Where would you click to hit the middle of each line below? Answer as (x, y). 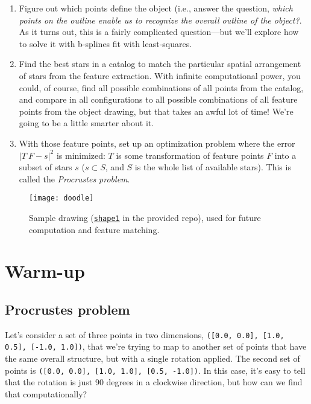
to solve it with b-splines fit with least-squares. (105, 43)
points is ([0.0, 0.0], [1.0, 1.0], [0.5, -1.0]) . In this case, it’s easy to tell (155, 370)
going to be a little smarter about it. (86, 123)
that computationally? (46, 393)
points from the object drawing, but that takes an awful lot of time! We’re (156, 111)
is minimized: (81, 155)
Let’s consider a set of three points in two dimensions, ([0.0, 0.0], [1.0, (145, 334)
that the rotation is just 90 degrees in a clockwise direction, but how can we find (154, 382)
